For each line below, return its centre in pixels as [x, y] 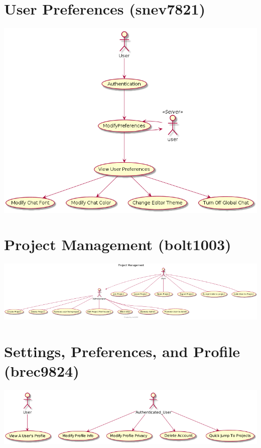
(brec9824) [42, 371]
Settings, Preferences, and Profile [122, 351]
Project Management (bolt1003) [118, 244]
